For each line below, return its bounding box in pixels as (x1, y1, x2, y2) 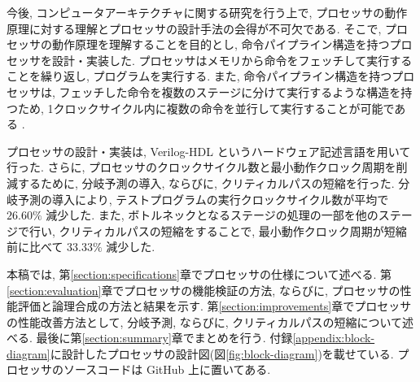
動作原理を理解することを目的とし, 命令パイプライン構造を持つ (51, 36, 390, 53)
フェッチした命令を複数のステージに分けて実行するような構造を (59, 83, 401, 100)
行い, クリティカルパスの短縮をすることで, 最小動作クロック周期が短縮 (28, 222, 407, 239)
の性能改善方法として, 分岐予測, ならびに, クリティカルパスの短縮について (7, 313, 402, 330)
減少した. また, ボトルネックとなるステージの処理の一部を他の (46, 206, 378, 224)
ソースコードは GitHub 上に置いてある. (63, 361, 271, 378)
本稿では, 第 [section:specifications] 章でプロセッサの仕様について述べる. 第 (7, 265, 392, 282)
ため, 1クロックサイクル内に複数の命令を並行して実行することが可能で (17, 99, 395, 116)
